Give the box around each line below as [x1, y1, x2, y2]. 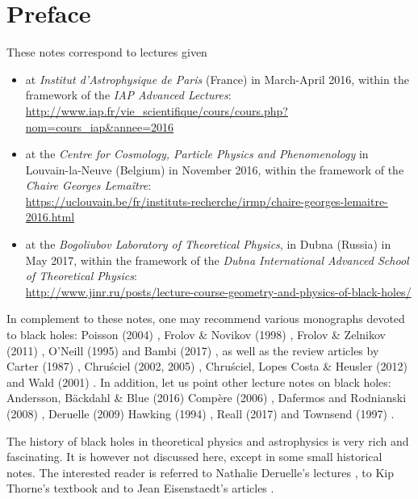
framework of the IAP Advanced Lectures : [25, 86, 232, 103]
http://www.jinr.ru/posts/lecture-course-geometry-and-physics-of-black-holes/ [25, 283, 412, 300]
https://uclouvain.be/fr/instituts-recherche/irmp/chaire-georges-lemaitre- [25, 192, 388, 209]
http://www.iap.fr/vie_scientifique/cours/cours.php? [25, 102, 288, 119]
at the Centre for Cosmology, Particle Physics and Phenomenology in [25, 145, 369, 162]
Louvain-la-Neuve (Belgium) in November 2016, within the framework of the [25, 161, 404, 178]
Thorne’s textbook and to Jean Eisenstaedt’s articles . [6, 480, 274, 497]
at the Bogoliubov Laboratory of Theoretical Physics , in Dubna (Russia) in [25, 236, 391, 253]
